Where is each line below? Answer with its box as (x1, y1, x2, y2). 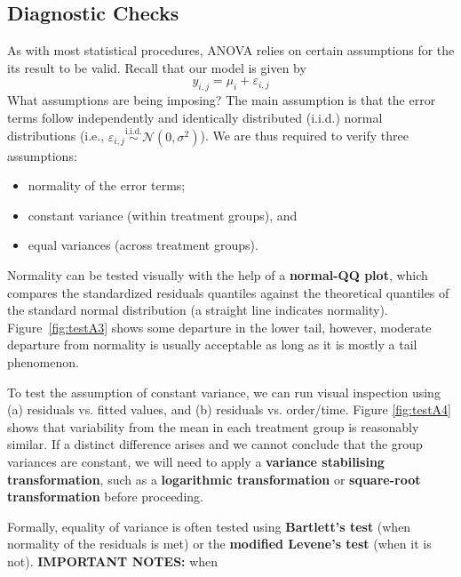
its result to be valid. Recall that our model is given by (7, 58, 306, 76)
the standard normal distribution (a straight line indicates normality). (7, 301, 388, 319)
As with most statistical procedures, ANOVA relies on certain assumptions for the (7, 41, 455, 60)
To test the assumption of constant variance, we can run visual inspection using (7, 382, 441, 401)
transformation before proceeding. (7, 487, 203, 506)
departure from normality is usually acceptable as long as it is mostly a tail (7, 335, 417, 354)
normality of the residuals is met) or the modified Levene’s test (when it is (7, 534, 432, 553)
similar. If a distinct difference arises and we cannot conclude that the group (7, 435, 423, 453)
